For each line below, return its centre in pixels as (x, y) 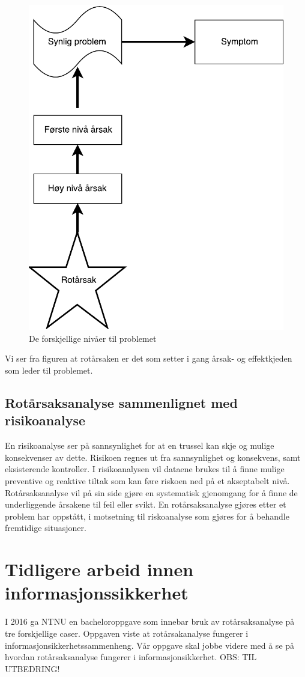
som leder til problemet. (49, 370)
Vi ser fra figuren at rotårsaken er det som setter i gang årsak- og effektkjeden (149, 358)
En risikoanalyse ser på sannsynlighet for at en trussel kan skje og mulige (140, 445)
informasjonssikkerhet (97, 593)
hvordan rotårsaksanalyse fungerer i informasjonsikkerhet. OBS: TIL (131, 657)
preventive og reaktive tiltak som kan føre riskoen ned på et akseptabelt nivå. (147, 481)
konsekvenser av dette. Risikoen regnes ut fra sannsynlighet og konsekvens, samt (153, 457)
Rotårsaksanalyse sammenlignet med (121, 403)
